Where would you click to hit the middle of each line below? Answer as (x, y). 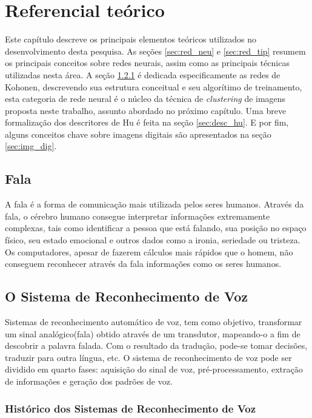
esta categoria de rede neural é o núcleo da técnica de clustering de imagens (145, 99)
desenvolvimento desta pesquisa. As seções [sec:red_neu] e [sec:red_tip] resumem (155, 51)
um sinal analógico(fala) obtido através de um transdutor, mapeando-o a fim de (153, 333)
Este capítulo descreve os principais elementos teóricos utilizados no (131, 39)
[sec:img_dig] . (31, 146)
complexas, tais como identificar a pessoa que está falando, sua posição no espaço (156, 228)
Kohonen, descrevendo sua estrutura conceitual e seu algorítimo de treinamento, (154, 86)
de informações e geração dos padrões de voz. (89, 381)
